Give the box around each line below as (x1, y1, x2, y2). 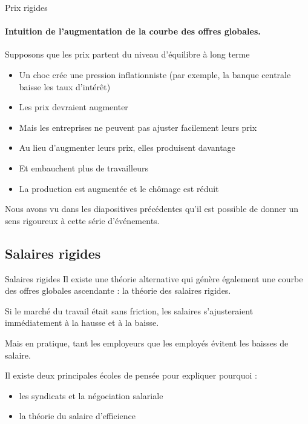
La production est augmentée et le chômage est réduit (19, 182, 219, 194)
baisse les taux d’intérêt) (19, 80, 111, 93)
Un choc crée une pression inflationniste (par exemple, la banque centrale (19, 68, 291, 81)
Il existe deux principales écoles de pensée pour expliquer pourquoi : (5, 369, 257, 382)
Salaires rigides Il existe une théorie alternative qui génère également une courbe (5, 272, 303, 285)
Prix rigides (5, 1, 48, 13)
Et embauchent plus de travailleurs (19, 161, 148, 174)
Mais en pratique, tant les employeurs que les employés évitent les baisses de (5, 336, 289, 349)
